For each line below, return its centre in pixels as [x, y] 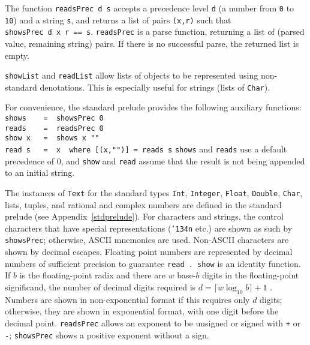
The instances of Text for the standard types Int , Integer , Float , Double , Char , [154, 192]
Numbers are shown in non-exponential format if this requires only [127, 299]
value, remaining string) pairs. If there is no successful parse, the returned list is [152, 43]
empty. [17, 55]
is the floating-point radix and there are [92, 275]
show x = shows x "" [52, 138]
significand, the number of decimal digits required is [100, 286]
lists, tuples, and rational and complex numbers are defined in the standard [143, 204]
